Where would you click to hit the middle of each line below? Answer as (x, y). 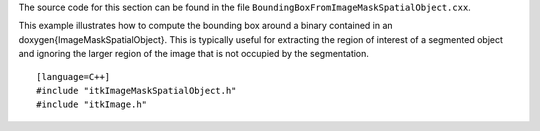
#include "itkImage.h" (92, 104)
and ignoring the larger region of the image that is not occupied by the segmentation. (194, 54)
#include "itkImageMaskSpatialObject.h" (136, 90)
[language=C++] (73, 76)
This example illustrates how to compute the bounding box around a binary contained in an (206, 26)
